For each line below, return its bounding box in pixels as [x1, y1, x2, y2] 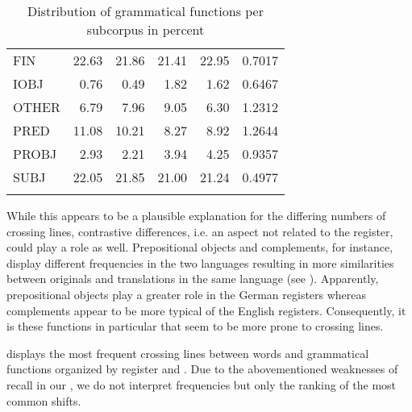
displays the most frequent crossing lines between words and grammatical [6, 344, 369, 361]
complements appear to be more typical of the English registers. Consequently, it [6, 302, 406, 318]
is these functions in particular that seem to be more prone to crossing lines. [6, 318, 384, 335]
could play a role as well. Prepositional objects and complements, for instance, [6, 239, 393, 256]
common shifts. [6, 392, 81, 409]
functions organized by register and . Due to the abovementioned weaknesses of [6, 360, 398, 377]
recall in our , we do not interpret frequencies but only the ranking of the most [6, 376, 397, 393]
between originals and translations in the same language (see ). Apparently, [6, 270, 379, 287]
